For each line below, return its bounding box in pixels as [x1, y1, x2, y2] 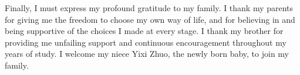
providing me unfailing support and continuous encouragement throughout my [5, 36, 286, 48]
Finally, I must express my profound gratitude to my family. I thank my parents [5, 2, 294, 13]
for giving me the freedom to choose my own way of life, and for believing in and [5, 13, 295, 25]
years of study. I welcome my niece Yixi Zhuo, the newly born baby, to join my [5, 47, 289, 60]
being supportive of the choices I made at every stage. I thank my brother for [5, 25, 284, 37]
